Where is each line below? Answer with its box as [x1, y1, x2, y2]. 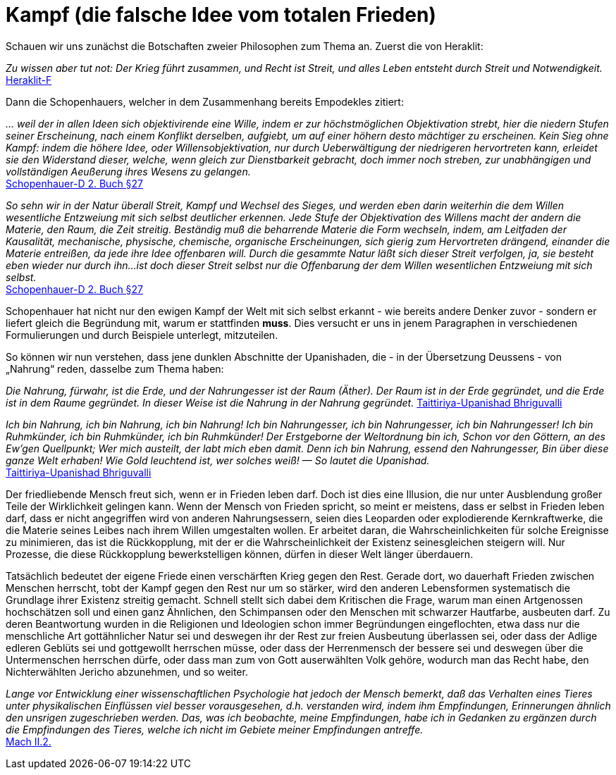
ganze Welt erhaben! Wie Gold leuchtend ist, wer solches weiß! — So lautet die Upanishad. [6, 454, 430, 466]
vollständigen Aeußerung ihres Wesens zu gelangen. [6, 165, 251, 178]
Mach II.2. [6, 735, 51, 748]
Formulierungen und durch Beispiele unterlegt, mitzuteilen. [6, 328, 278, 341]
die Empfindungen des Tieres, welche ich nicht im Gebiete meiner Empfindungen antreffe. [6, 723, 424, 736]
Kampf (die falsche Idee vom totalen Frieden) [6, 3, 436, 27]
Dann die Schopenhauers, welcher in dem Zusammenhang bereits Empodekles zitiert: [6, 95, 404, 108]
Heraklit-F [6, 73, 52, 86]
